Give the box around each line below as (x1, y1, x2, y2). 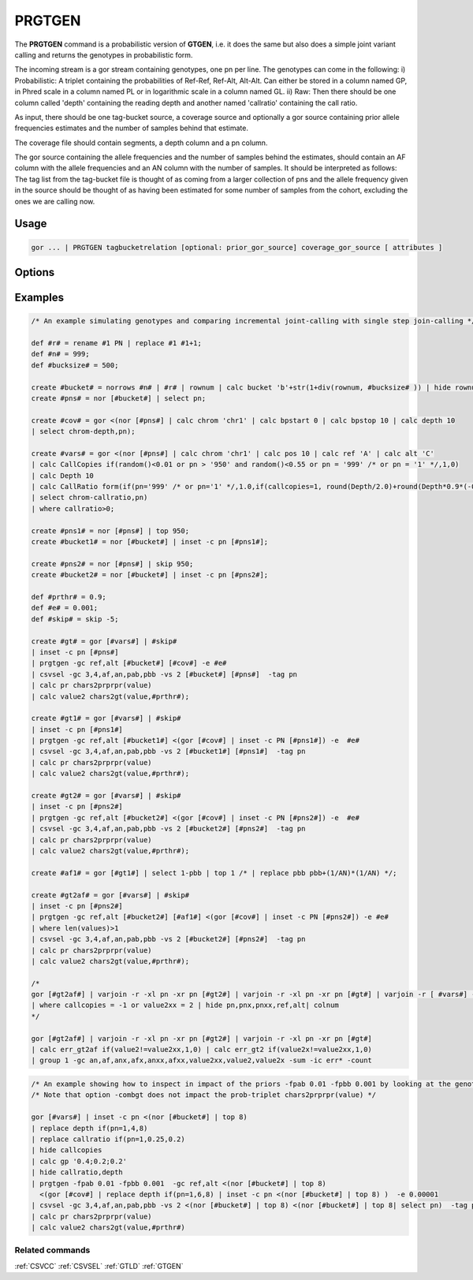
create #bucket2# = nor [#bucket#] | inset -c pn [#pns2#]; (31, 570, 269, 580)
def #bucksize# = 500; (31, 360, 119, 370)
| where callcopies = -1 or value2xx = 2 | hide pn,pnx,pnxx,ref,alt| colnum (31, 1001, 339, 1009)
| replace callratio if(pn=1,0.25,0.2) (31, 1134, 185, 1144)
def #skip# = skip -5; (31, 614, 119, 623)
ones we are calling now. (14, 196, 95, 206)
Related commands (14, 1245, 91, 1256)
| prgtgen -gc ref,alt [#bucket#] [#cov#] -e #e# (31, 659, 227, 668)
